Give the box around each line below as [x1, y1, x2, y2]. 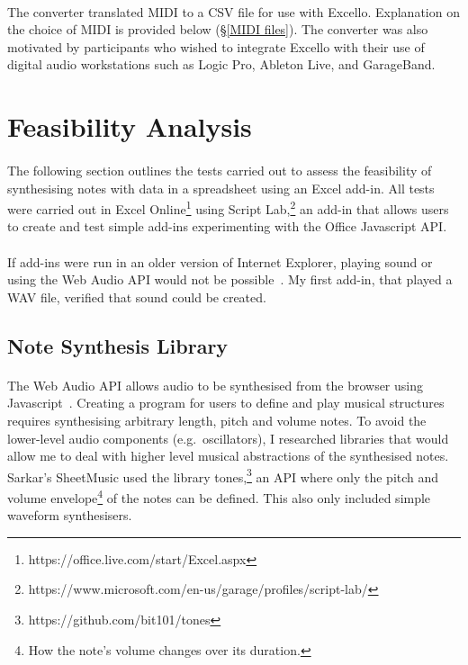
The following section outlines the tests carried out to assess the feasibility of [7, 160, 432, 179]
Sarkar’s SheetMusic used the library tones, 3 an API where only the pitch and [7, 464, 439, 486]
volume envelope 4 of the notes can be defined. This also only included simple [7, 485, 431, 507]
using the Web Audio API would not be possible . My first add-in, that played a [7, 270, 453, 289]
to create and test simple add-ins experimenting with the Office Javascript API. [7, 217, 447, 236]
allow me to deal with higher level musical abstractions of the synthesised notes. [7, 446, 449, 465]
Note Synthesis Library [7, 331, 229, 359]
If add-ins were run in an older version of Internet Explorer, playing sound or [7, 252, 433, 271]
